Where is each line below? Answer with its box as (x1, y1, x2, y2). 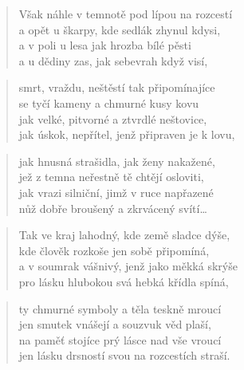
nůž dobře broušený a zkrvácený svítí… (18, 199, 207, 216)
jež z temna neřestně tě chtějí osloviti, (18, 168, 204, 185)
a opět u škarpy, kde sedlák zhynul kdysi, (18, 21, 221, 37)
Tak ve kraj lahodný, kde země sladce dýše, (18, 226, 230, 243)
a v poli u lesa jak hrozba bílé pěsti (18, 37, 191, 53)
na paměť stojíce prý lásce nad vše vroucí (18, 331, 222, 348)
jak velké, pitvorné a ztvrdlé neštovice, (18, 110, 207, 127)
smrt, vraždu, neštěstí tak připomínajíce (18, 79, 215, 96)
